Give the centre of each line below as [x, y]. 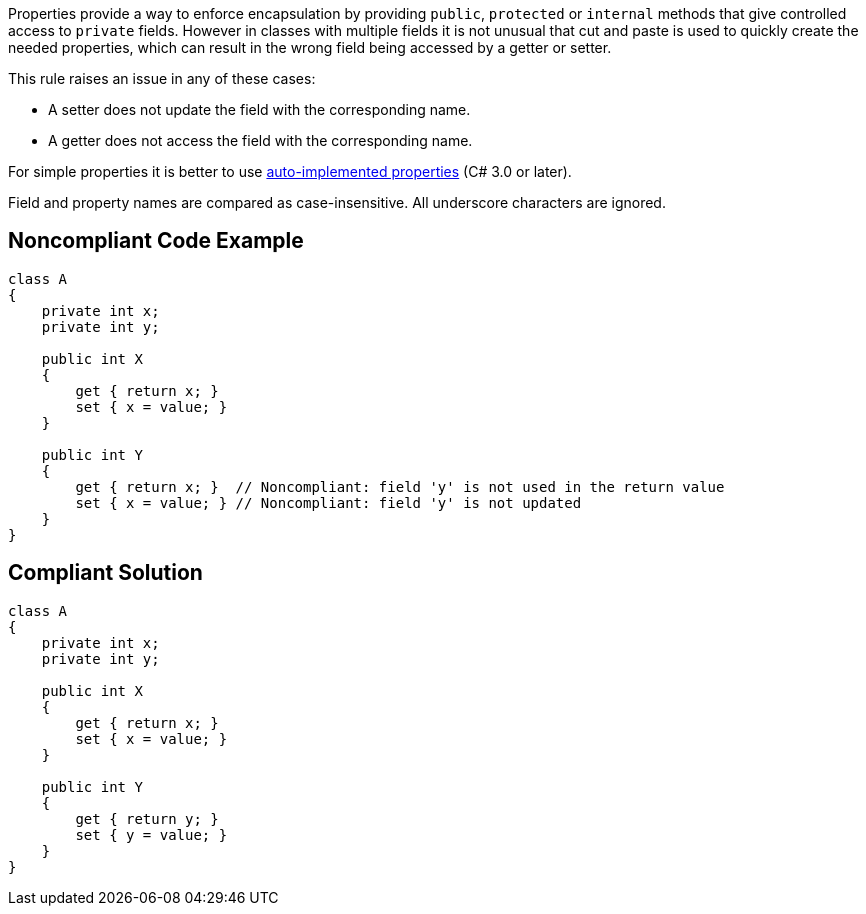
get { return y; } [147, 818]
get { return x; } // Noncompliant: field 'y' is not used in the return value [400, 486]
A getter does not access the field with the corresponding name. [260, 140]
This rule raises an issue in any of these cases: [162, 78]
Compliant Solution [105, 573]
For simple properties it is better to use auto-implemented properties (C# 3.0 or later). [290, 171]
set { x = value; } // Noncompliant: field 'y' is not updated [328, 502]
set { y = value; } [151, 834]
